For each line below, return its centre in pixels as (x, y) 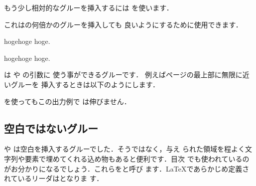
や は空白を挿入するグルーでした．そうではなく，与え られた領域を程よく (125, 149)
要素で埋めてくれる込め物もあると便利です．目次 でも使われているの (137, 158)
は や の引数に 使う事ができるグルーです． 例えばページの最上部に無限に (123, 75)
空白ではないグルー (51, 128)
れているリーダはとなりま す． (54, 178)
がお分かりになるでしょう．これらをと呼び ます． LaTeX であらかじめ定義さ (127, 168)
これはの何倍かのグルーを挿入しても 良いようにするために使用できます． (123, 24)
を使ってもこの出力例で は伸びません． (67, 101)
